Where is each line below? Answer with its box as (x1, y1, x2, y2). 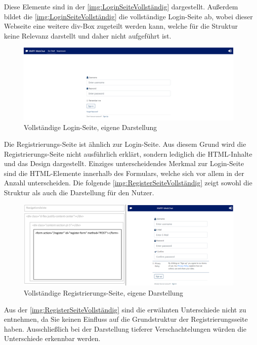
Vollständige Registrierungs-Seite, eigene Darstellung (24, 287, 183, 298)
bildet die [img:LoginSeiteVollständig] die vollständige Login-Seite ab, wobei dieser (4, 11, 253, 21)
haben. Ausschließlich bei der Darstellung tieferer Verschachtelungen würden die (4, 323, 247, 334)
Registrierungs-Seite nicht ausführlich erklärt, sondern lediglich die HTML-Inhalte (4, 148, 253, 159)
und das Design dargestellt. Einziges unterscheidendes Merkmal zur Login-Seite (4, 158, 244, 169)
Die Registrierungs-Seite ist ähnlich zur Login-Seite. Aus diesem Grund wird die (4, 138, 246, 149)
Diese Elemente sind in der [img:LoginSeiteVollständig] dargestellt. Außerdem (4, 1, 238, 11)
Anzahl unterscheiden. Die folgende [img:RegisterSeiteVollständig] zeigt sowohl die (4, 177, 253, 188)
